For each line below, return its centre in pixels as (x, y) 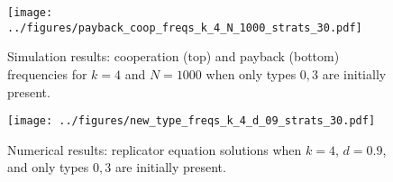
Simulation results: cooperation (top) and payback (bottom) (174, 56)
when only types (251, 73)
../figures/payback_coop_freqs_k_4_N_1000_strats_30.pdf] (185, 27)
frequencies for (47, 73)
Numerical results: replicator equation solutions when (155, 149)
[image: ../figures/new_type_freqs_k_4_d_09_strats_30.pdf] (192, 121)
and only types (48, 167)
